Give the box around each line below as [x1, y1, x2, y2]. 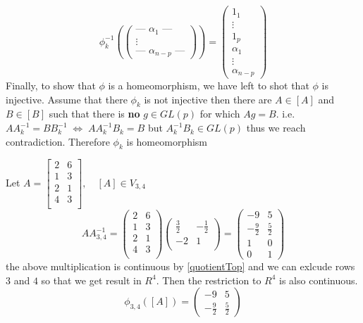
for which [199, 106, 240, 121]
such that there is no [49, 106, 140, 121]
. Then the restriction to [156, 272, 262, 287]
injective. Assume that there [6, 91, 128, 106]
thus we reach [246, 120, 306, 135]
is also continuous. [279, 272, 358, 287]
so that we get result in [41, 272, 142, 287]
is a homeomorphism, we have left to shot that [108, 78, 309, 93]
